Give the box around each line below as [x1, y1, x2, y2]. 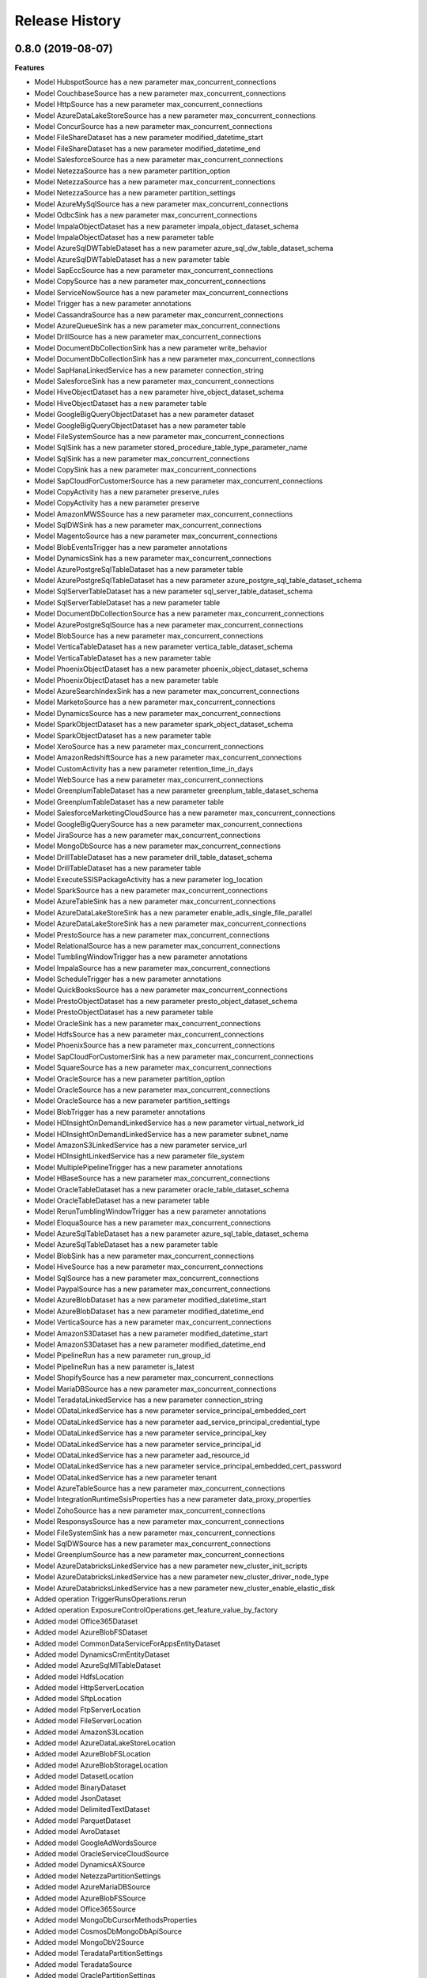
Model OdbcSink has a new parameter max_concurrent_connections [34, 210, 258, 220]
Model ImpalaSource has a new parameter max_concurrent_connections [34, 963, 270, 972]
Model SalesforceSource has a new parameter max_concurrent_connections [34, 155, 284, 165]
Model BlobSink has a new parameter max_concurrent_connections [34, 1251, 255, 1260]
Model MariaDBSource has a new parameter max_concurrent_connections [34, 1384, 277, 1393]
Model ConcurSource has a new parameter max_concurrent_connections [34, 122, 273, 131]
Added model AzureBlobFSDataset [34, 1627, 148, 1637]
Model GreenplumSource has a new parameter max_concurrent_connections [34, 1550, 285, 1559]
